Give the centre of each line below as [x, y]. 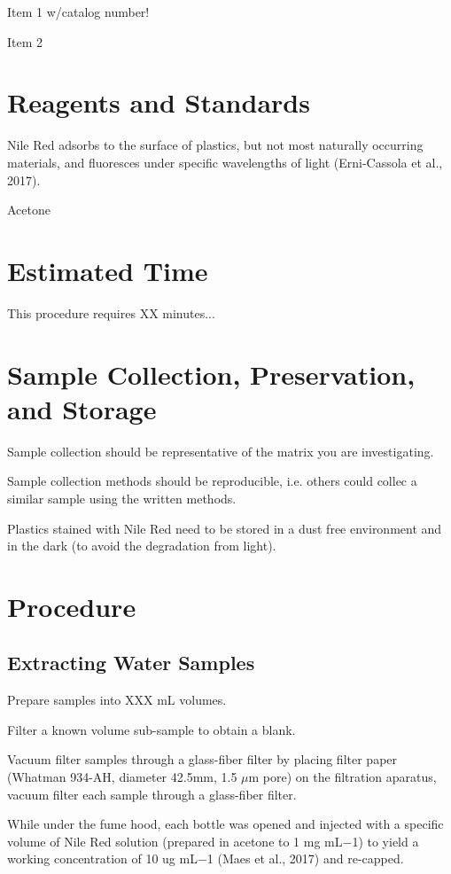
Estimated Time [108, 270]
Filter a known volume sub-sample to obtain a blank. [152, 729]
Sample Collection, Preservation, [211, 374]
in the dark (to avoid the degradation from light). [142, 546]
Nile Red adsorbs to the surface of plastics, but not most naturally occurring [215, 145]
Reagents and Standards [159, 102]
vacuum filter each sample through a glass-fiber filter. [152, 794]
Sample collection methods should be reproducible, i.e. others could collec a [212, 481]
